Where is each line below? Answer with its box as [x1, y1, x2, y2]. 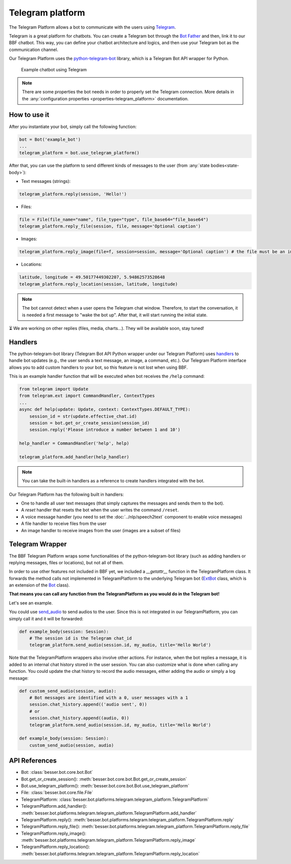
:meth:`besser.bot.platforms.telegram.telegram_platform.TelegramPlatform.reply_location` [21, 850, 200, 856]
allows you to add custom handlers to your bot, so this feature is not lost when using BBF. [9, 364, 188, 370]
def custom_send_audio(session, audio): [19, 688, 116, 694]
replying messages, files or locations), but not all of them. [9, 559, 124, 565]
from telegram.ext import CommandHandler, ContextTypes [19, 393, 155, 399]
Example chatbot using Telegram [21, 66, 87, 72]
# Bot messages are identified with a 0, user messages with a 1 [29, 695, 188, 701]
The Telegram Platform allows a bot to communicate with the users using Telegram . [9, 24, 176, 30]
